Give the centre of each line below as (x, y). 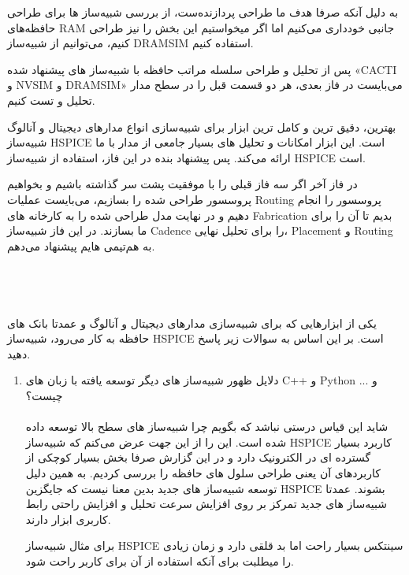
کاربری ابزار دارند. (68, 519)
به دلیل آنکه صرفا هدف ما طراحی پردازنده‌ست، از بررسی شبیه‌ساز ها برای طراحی (203, 12)
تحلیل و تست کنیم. (51, 100)
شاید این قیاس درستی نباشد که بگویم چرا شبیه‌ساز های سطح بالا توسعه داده (207, 427)
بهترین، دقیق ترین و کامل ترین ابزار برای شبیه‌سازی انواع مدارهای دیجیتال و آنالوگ (202, 126)
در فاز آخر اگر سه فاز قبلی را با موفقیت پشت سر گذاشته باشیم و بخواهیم (182, 184)
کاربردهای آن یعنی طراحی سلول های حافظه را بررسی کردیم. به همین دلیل (203, 473)
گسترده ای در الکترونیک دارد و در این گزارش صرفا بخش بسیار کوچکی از (198, 457)
